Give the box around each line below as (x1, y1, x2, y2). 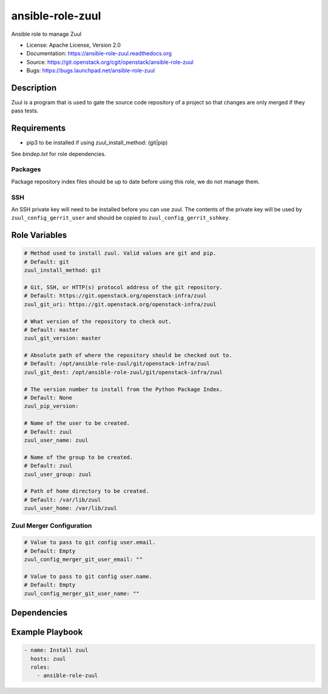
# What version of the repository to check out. (24, 318, 172, 325)
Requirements (11, 123, 66, 134)
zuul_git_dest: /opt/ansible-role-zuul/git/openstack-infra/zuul (24, 369, 223, 376)
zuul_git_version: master (24, 335, 101, 342)
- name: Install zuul (24, 647, 89, 654)
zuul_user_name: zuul (24, 437, 89, 443)
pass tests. (11, 107, 39, 115)
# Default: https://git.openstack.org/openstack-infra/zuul (24, 292, 207, 299)
